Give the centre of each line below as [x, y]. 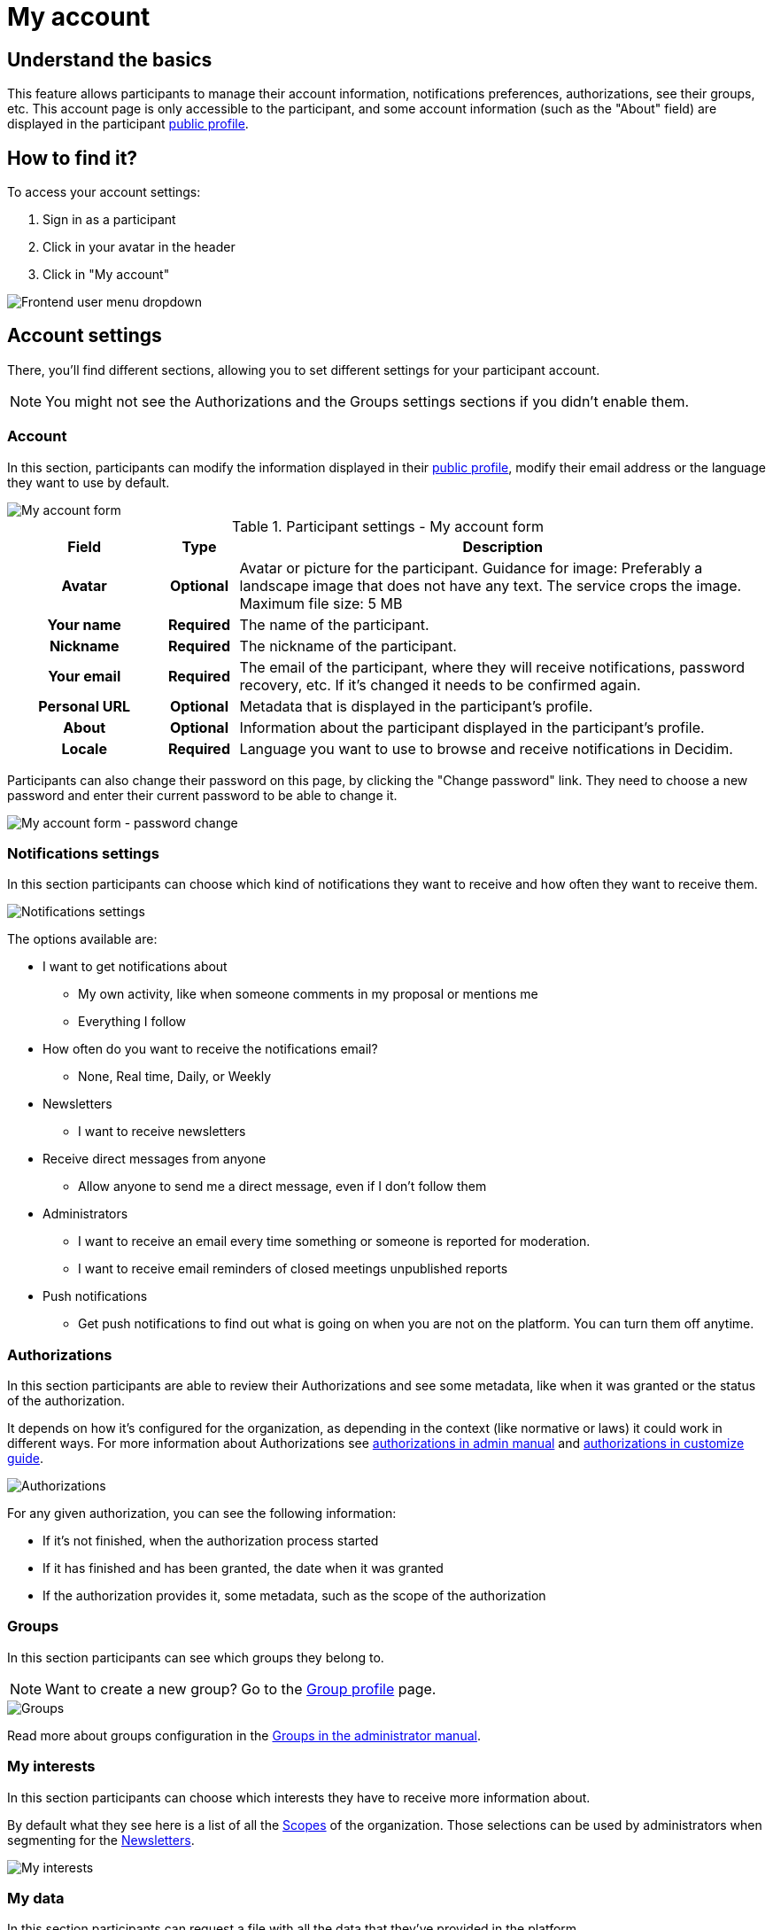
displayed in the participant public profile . [128, 124]
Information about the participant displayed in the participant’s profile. [472, 727]
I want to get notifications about [135, 967]
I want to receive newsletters [162, 1132]
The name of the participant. [334, 624]
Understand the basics [110, 59]
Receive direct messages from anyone [155, 1159]
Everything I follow [132, 1022]
